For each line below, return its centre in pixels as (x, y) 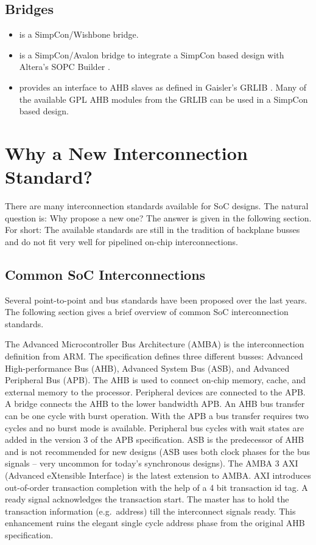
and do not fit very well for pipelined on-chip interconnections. (121, 241)
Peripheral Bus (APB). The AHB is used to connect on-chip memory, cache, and (156, 380)
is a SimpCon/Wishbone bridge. (79, 34)
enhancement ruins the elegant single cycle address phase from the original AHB (155, 523)
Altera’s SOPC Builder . (65, 67)
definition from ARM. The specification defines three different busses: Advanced (154, 356)
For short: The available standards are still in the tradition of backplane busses (153, 230)
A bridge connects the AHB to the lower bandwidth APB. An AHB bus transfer (155, 404)
